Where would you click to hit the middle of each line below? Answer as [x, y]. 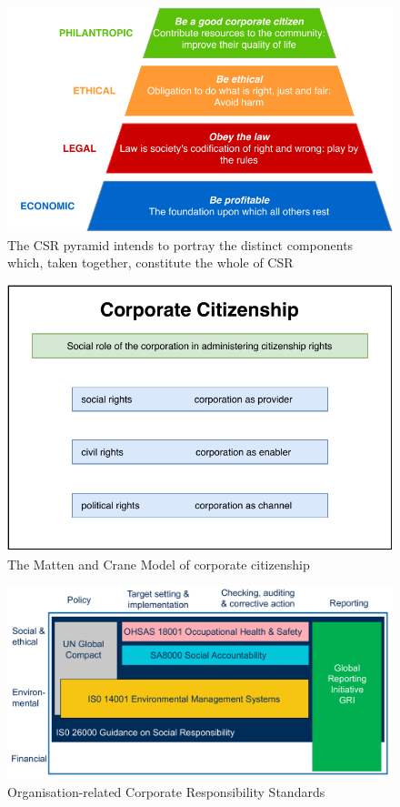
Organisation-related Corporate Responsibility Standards [166, 792]
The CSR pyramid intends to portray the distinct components [180, 244]
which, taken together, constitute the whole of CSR [150, 262]
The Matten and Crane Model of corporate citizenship [159, 564]
